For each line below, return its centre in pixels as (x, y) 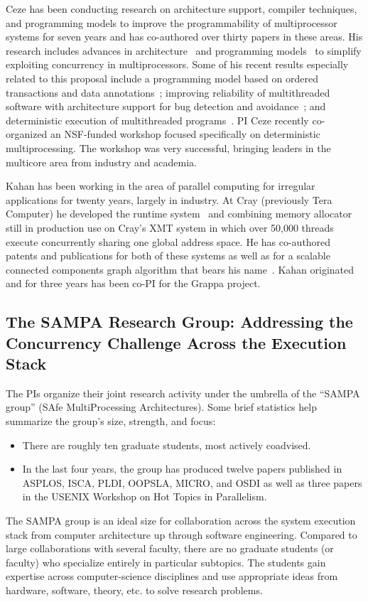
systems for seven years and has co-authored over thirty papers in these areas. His (184, 37)
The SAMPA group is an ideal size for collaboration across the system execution (181, 521)
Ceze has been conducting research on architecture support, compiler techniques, (182, 9)
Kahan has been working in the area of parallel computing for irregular (161, 186)
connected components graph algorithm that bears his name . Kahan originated (180, 269)
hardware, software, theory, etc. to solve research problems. (134, 590)
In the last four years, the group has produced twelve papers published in (182, 469)
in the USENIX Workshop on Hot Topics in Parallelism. (145, 496)
